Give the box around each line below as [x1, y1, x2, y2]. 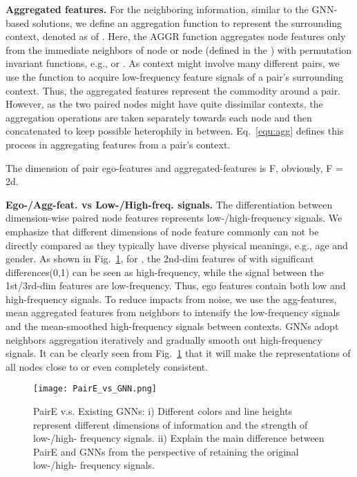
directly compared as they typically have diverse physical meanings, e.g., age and [6, 237, 348, 252]
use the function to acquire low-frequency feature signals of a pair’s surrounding [6, 69, 344, 84]
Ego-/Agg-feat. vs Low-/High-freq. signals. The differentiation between [6, 197, 333, 211]
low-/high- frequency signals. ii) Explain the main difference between [33, 431, 325, 445]
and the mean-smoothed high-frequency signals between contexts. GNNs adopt [6, 319, 339, 333]
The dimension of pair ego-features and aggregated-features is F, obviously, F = [6, 160, 343, 175]
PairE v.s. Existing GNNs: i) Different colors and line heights [33, 404, 293, 418]
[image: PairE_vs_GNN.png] [33, 384, 157, 394]
